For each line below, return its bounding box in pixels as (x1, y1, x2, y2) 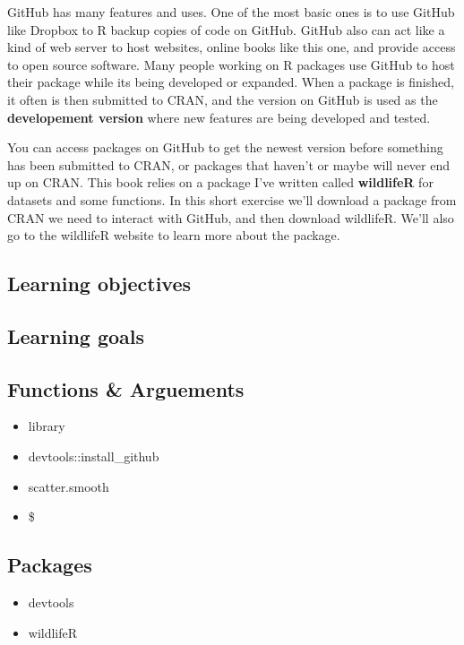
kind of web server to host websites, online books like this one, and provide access (7, 38, 456, 56)
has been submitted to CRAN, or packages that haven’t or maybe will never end (7, 155, 451, 174)
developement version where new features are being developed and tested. (7, 107, 431, 126)
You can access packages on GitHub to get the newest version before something (7, 138, 443, 157)
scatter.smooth (28, 477, 109, 495)
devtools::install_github (28, 447, 159, 466)
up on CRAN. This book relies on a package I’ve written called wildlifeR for (7, 173, 434, 192)
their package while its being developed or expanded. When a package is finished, (7, 73, 454, 91)
